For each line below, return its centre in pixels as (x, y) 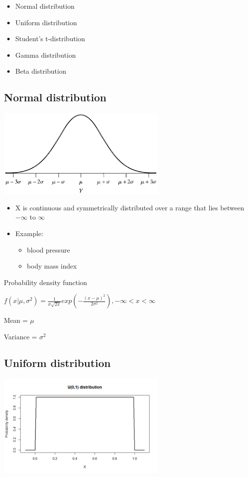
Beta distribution (41, 71)
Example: (29, 233)
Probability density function (46, 282)
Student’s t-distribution (50, 39)
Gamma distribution (46, 55)
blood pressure (48, 249)
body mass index (52, 266)
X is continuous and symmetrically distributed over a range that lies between (130, 207)
